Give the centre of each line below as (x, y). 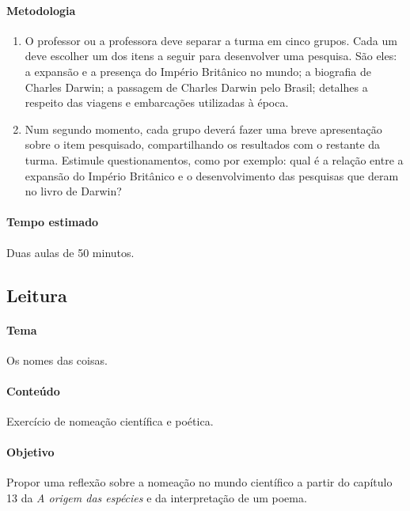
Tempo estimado (53, 222)
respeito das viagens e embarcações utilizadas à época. (157, 102)
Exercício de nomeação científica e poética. (110, 421)
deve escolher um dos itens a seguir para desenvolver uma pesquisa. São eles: (211, 56)
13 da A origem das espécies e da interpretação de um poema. (157, 498)
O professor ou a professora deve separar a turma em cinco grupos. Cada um (211, 40)
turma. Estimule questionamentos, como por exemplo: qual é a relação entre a (214, 159)
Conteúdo (33, 390)
